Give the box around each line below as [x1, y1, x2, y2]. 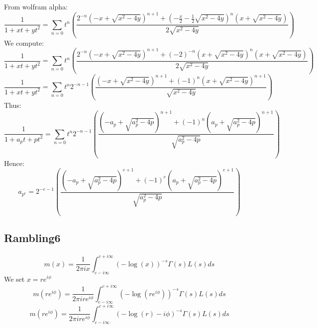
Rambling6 [4, 230, 61, 246]
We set [4, 273, 25, 284]
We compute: [4, 37, 44, 48]
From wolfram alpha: [4, 1, 68, 11]
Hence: [4, 158, 24, 168]
